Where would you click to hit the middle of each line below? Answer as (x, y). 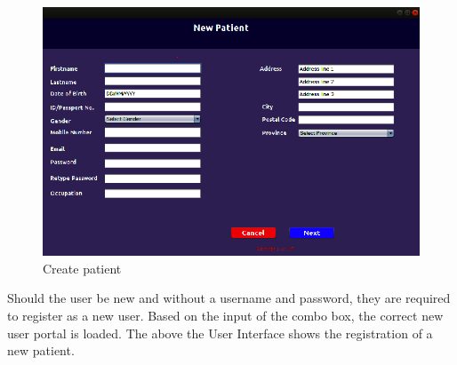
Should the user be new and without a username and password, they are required (229, 298)
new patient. (41, 350)
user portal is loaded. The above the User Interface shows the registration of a (220, 333)
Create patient (82, 268)
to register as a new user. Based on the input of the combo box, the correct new (225, 315)
